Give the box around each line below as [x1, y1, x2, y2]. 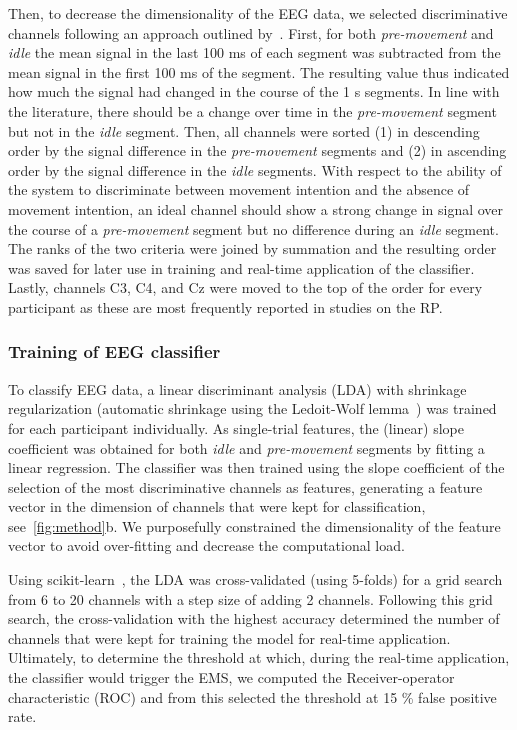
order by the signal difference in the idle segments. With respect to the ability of [8, 159, 502, 180]
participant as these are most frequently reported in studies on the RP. [8, 296, 443, 317]
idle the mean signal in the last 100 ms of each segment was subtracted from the [8, 42, 501, 63]
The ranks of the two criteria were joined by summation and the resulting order [8, 238, 497, 259]
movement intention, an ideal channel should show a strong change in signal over [8, 198, 504, 219]
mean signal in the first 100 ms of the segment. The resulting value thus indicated [8, 61, 510, 82]
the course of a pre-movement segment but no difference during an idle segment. [8, 218, 499, 239]
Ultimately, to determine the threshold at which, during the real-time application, [8, 647, 510, 668]
